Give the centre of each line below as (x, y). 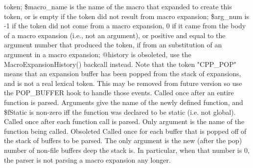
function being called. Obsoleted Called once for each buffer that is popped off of (125, 131)
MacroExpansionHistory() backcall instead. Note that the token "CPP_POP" (120, 64)
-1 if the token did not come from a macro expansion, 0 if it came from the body (125, 26)
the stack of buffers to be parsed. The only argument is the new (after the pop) (123, 140)
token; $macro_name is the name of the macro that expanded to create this (118, 6)
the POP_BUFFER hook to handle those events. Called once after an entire (119, 93)
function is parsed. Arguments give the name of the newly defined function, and (124, 102)
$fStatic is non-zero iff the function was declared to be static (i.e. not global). (120, 112)
